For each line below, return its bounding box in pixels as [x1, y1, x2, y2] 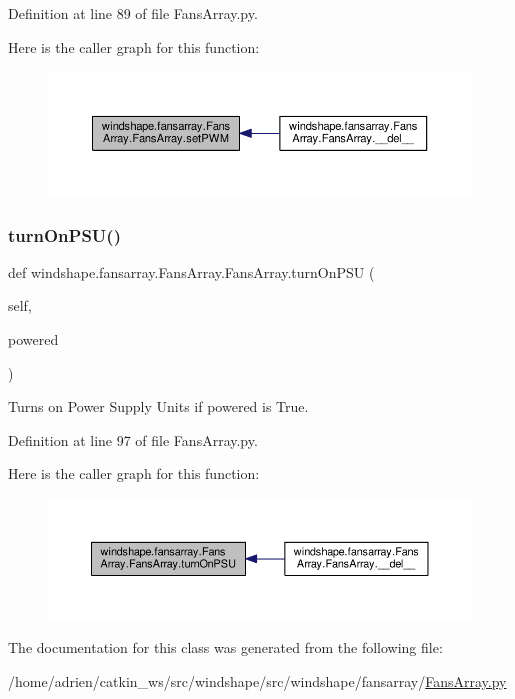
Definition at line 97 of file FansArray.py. [8, 429, 258, 450]
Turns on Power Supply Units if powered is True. [8, 396, 309, 417]
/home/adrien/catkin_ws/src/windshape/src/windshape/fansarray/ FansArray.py [8, 670, 507, 691]
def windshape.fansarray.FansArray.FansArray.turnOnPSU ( [8, 261, 375, 282]
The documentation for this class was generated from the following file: [8, 637, 443, 658]
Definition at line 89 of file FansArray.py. [8, 3, 258, 23]
